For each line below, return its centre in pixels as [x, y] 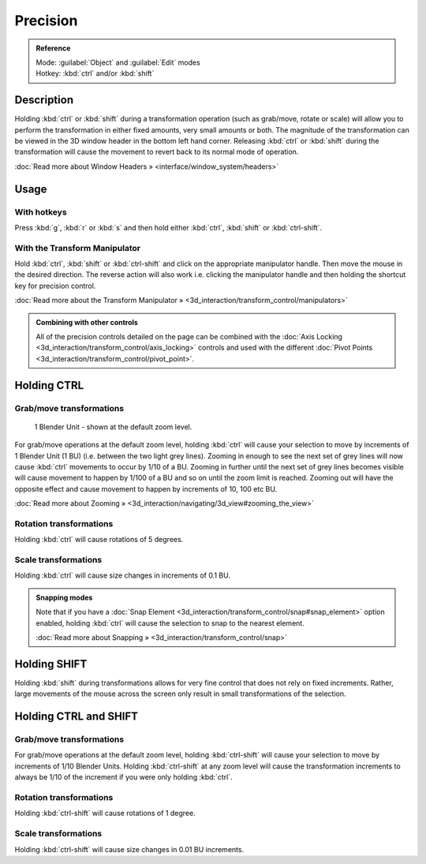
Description [44, 100]
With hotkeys [41, 211]
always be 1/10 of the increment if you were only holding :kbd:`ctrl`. [123, 777]
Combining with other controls [87, 322]
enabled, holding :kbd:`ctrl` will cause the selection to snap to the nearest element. [170, 623]
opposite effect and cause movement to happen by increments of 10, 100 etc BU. [146, 488]
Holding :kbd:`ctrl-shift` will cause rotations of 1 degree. [105, 814]
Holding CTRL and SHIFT [76, 717]
